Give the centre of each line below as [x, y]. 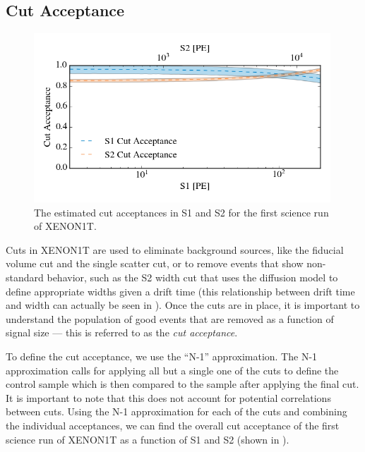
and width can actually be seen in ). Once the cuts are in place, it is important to [183, 305]
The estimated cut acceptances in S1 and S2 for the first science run [181, 212]
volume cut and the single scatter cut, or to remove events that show [155, 263]
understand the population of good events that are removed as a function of [170, 318]
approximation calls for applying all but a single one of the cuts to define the [172, 370]
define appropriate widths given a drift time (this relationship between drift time [180, 291]
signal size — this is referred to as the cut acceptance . [122, 332]
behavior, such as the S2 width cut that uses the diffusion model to [192, 277]
